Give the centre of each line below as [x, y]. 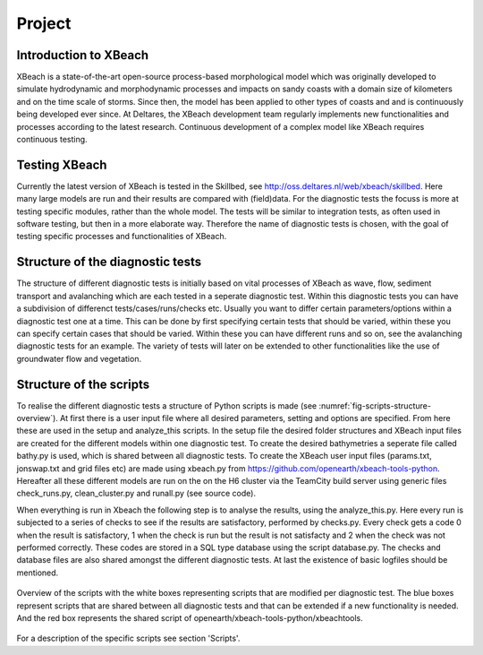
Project [44, 23]
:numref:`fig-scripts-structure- [375, 405]
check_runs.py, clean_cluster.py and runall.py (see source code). [136, 494]
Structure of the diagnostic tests [109, 262]
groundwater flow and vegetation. [79, 358]
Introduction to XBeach [83, 55]
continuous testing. [52, 140]
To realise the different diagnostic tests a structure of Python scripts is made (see [167, 405]
